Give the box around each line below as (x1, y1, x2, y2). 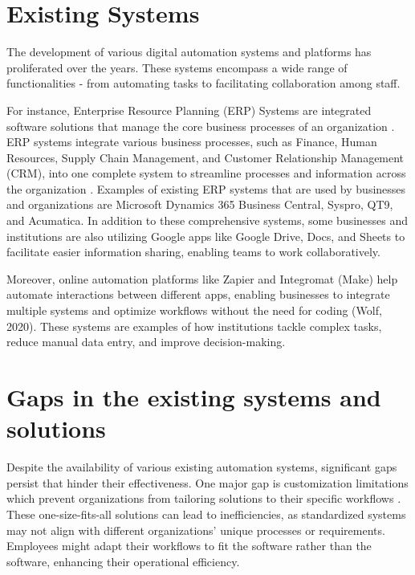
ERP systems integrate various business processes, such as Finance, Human (6, 133, 377, 150)
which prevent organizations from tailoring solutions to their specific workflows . (6, 490, 401, 507)
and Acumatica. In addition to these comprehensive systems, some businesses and (6, 212, 409, 229)
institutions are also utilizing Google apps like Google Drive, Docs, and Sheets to (6, 227, 405, 244)
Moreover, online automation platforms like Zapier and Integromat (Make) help (6, 270, 398, 287)
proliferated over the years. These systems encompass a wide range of (6, 59, 348, 75)
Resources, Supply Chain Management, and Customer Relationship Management (6, 149, 405, 165)
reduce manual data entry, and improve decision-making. (6, 333, 286, 350)
